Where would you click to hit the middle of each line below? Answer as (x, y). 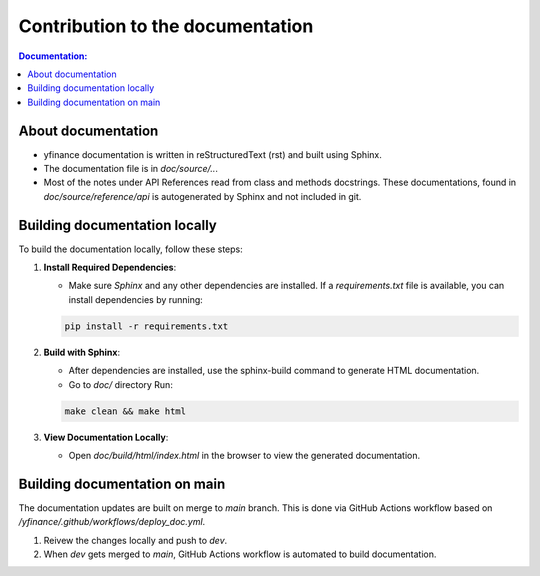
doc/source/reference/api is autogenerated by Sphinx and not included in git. (202, 196)
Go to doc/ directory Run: (121, 384)
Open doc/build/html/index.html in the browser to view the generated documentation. (244, 455)
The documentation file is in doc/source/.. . (131, 169)
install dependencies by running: (136, 299)
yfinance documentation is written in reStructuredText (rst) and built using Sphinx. (212, 154)
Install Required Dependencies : (110, 267)
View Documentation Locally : (106, 437)
